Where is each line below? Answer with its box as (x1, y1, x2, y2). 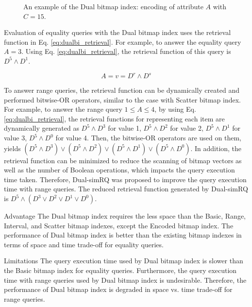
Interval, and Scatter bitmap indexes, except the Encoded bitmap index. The (4, 220, 234, 230)
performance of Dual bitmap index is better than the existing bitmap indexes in (4, 230, 242, 240)
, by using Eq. (154, 104, 196, 114)
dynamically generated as (4, 123, 79, 133)
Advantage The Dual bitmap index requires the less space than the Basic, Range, (4, 211, 246, 221)
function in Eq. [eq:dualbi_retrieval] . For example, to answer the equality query (4, 36, 241, 47)
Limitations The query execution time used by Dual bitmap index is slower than (4, 256, 243, 266)
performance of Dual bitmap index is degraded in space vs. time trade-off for (4, 284, 233, 294)
